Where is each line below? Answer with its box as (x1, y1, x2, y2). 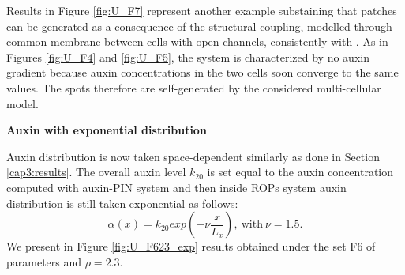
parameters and (6, 253, 82, 269)
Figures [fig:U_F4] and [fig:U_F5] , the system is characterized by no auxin (6, 48, 369, 65)
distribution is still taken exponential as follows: (6, 194, 238, 211)
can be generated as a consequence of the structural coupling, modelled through (6, 17, 392, 34)
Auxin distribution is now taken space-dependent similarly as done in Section (6, 148, 380, 164)
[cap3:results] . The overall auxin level (6, 164, 186, 180)
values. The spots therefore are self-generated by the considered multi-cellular (6, 79, 381, 96)
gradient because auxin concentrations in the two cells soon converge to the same (6, 64, 399, 81)
